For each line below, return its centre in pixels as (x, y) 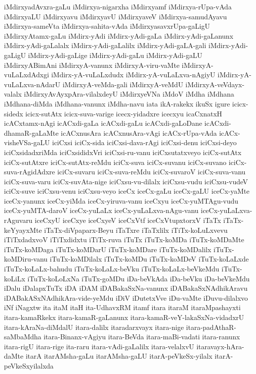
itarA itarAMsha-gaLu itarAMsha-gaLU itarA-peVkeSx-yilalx (119, 356)
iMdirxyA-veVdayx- (215, 84)
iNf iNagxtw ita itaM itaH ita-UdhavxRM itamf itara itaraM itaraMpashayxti (122, 307)
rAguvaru (18, 220)
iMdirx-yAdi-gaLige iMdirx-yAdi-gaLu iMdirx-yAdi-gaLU (115, 55)
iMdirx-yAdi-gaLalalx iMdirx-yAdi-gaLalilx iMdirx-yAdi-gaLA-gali (105, 45)
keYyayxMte (23, 230)
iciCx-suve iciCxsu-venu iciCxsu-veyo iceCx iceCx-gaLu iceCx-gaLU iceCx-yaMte (127, 191)
